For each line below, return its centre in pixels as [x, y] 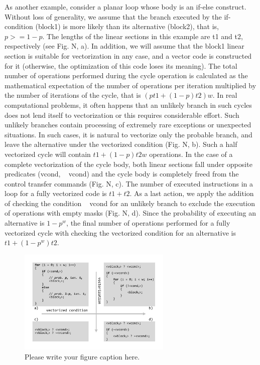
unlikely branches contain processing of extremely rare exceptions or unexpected [128, 125]
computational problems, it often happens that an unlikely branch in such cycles [128, 105]
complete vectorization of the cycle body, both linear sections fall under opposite [128, 164]
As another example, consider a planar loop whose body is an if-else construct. [125, 7]
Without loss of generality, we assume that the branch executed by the [113, 16]
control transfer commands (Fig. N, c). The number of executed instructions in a [129, 183]
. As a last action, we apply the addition [192, 193]
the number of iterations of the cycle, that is [73, 95]
